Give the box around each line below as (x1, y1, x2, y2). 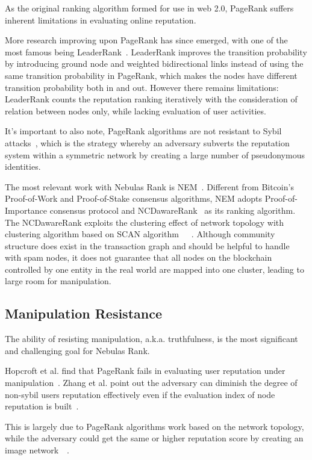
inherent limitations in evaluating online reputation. (5, 13, 196, 26)
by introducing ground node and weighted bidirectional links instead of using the (5, 57, 304, 70)
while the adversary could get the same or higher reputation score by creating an (5, 432, 304, 444)
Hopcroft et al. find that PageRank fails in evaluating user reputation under (5, 364, 285, 377)
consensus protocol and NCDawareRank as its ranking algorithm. (49, 204, 296, 216)
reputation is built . (5, 400, 79, 412)
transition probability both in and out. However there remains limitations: (5, 81, 279, 93)
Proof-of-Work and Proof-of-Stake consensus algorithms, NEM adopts (5, 192, 263, 205)
